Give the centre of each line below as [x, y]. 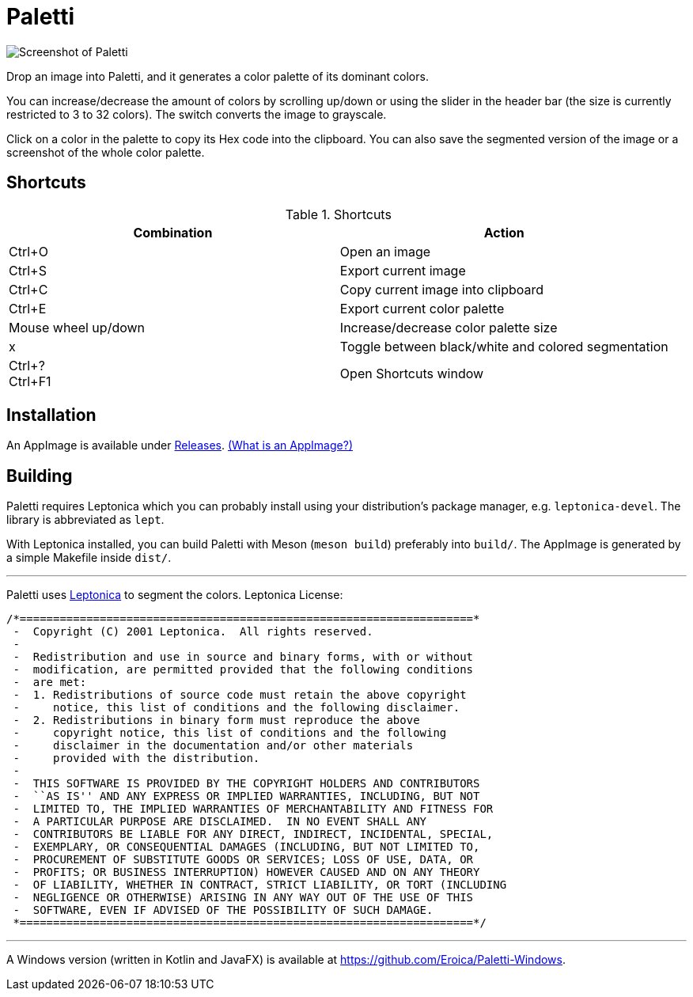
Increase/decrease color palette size [449, 327]
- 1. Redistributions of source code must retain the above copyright [240, 695]
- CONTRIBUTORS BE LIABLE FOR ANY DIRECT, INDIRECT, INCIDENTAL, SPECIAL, [253, 834]
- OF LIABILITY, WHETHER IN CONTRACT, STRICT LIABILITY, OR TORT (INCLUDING [260, 885]
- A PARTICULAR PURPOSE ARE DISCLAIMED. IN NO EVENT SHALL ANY [220, 822]
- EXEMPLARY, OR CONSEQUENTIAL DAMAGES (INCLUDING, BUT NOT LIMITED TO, [246, 847]
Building [40, 476]
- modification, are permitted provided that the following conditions [243, 670]
